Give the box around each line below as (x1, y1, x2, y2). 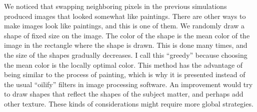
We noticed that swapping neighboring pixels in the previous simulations (4, 1, 227, 11)
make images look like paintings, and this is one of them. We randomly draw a (4, 20, 245, 31)
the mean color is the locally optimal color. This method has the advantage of (4, 59, 243, 70)
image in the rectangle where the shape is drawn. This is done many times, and (4, 40, 247, 50)
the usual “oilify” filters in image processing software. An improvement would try (4, 79, 253, 89)
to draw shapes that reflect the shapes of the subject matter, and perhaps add (4, 89, 243, 99)
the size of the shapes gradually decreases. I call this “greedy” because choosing (4, 49, 247, 60)
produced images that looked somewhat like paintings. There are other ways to (4, 10, 246, 21)
